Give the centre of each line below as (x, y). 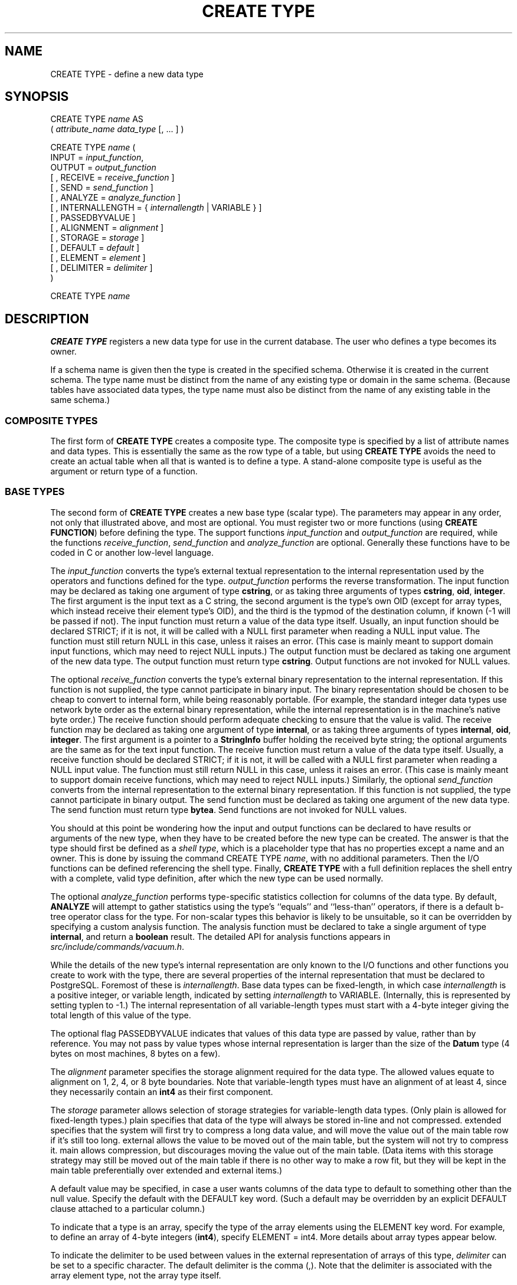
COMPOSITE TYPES (51, 420)
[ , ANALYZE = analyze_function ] (115, 198)
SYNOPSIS (37, 97)
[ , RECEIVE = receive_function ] (112, 178)
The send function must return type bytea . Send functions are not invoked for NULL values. (229, 809)
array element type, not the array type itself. (136, 1275)
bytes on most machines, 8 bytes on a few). (135, 1053)
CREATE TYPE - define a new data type (127, 74)
